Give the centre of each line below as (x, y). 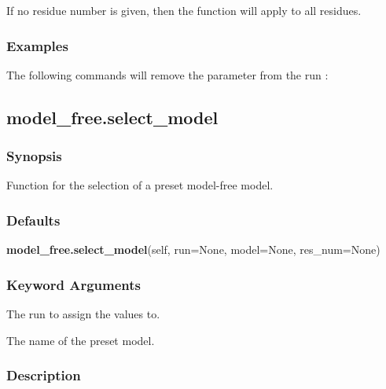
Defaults (33, 220)
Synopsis (34, 156)
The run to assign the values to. (83, 314)
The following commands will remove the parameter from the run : (167, 74)
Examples (37, 45)
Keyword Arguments (74, 284)
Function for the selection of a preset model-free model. (140, 185)
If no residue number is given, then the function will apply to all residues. (184, 10)
